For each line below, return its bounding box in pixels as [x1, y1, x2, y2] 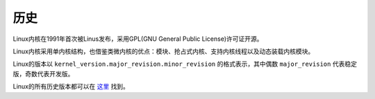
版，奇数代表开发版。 [12, 69, 74, 78]
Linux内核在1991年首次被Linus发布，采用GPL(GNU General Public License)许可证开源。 [12, 35, 263, 43]
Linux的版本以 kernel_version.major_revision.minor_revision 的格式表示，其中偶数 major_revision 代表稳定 [12, 60, 358, 69]
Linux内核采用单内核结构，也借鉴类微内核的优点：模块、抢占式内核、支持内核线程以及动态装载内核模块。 [12, 47, 315, 55]
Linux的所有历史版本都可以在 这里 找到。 [12, 82, 130, 91]
